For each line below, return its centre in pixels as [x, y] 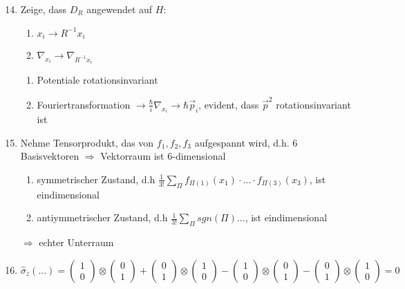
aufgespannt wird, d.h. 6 [246, 142]
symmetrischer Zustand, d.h [96, 179]
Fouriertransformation [84, 104]
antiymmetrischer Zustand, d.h [102, 217]
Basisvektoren [50, 156]
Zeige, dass [44, 9]
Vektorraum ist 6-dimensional [163, 156]
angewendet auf [120, 9]
